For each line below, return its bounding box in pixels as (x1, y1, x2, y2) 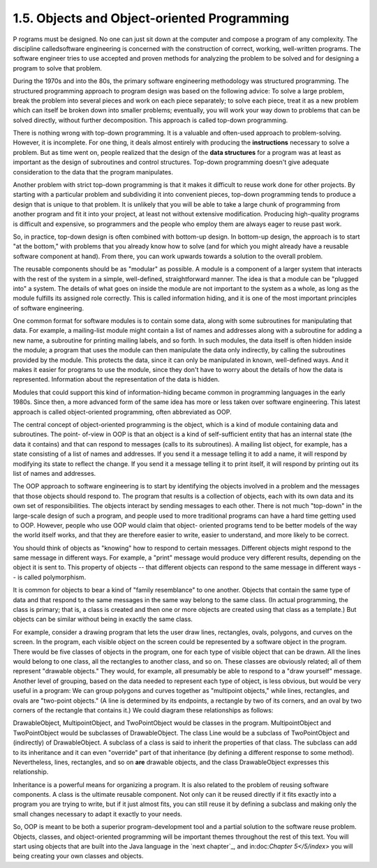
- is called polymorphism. (13, 573, 87, 581)
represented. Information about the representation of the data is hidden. (13, 375, 220, 384)
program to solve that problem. (13, 63, 103, 73)
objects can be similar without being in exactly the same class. (13, 615, 193, 624)
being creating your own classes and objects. (13, 852, 144, 860)
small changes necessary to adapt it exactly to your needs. (13, 809, 183, 818)
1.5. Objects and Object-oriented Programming (13, 10, 290, 26)
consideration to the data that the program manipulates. (13, 167, 174, 176)
